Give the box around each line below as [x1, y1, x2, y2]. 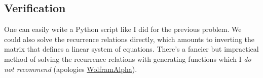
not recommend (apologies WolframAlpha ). [4, 63, 137, 74]
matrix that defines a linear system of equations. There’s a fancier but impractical [4, 44, 259, 54]
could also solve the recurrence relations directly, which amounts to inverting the [4, 33, 255, 44]
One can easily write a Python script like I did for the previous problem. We [4, 24, 242, 34]
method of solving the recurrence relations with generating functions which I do [4, 53, 251, 64]
